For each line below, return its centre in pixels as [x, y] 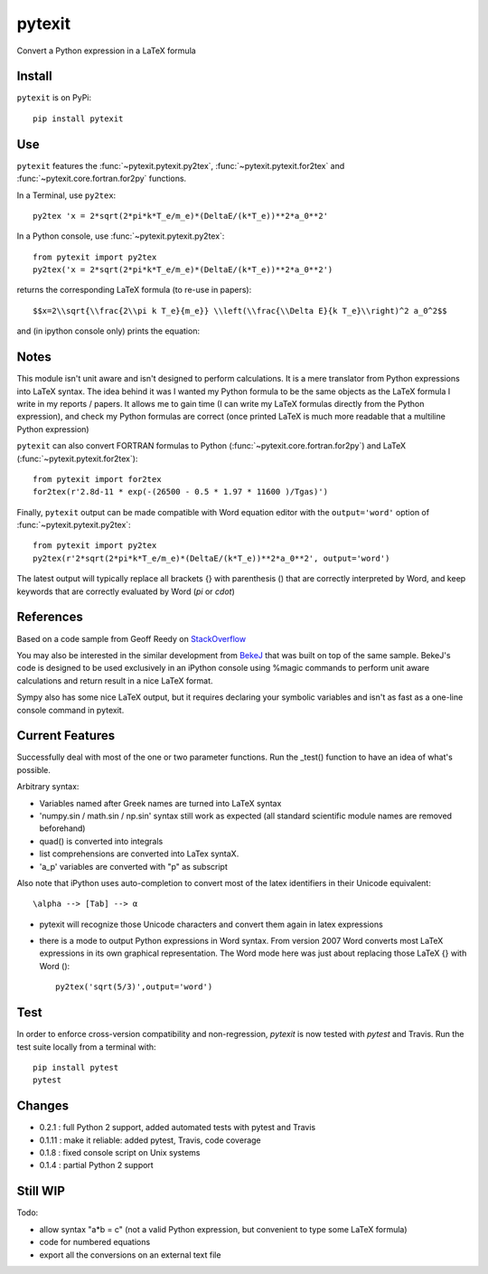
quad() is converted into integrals [101, 841]
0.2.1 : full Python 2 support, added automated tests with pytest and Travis [178, 1128]
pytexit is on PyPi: [54, 98]
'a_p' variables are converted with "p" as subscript [133, 866]
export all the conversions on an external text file [130, 1255]
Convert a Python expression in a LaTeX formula [106, 51]
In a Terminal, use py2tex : [66, 195]
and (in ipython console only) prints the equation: [108, 331]
